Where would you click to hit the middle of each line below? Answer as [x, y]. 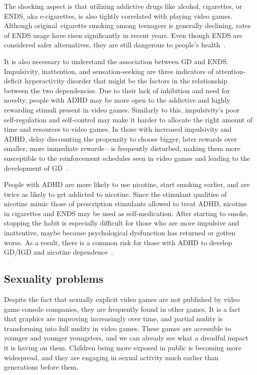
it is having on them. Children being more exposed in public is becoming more [123, 348]
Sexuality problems [54, 279]
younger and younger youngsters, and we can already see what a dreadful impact [126, 338]
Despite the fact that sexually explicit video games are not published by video [122, 299]
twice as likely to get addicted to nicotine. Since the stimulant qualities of [115, 194]
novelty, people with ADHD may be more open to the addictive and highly [117, 100]
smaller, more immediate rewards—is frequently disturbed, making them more [122, 148]
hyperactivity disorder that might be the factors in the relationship [126, 81]
